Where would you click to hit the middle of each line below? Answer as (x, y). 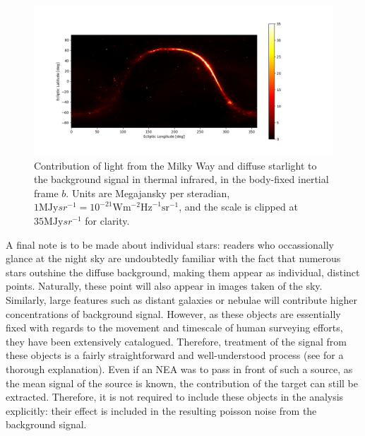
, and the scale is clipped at (238, 207)
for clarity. (107, 220)
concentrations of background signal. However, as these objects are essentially (173, 313)
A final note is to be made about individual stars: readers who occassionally (170, 244)
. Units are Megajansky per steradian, (148, 193)
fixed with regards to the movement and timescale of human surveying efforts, (174, 328)
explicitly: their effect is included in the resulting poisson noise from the (161, 410)
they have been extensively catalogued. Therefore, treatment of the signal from (176, 341)
